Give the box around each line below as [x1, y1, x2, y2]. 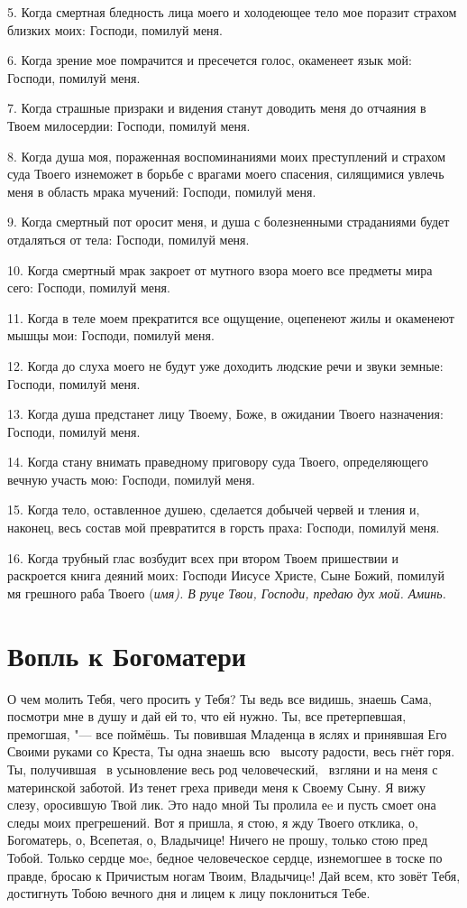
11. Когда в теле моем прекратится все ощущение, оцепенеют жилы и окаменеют [7, 308, 454, 327]
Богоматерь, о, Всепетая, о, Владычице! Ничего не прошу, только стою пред [7, 830, 428, 849]
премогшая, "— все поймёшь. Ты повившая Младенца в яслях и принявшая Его [7, 724, 447, 743]
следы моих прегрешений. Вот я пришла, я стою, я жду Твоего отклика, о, [7, 812, 418, 831]
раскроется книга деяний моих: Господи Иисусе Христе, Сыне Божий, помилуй [7, 566, 444, 585]
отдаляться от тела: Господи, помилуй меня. [7, 229, 250, 248]
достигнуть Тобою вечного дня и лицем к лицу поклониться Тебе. [7, 884, 371, 903]
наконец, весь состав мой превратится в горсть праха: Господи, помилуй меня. [7, 518, 440, 537]
